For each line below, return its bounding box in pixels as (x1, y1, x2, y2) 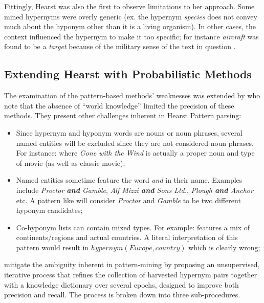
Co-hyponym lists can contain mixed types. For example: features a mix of (16, 222, 250, 232)
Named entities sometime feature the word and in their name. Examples (16, 175, 243, 185)
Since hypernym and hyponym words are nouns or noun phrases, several (16, 127, 243, 138)
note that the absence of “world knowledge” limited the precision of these (4, 100, 234, 111)
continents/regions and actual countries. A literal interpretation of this (16, 232, 238, 243)
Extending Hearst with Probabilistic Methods (4, 66, 252, 82)
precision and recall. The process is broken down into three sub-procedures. (4, 289, 240, 300)
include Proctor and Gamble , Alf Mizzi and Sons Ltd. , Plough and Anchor (16, 184, 253, 195)
